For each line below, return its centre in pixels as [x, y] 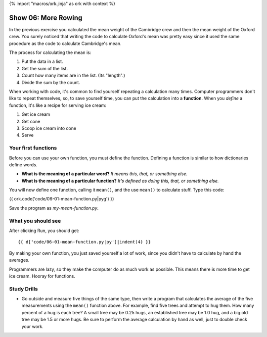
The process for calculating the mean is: [50, 52]
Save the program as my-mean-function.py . [54, 208]
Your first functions [33, 148]
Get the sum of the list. [45, 68]
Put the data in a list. [42, 61]
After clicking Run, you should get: [44, 231]
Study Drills [23, 289]
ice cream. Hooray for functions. [42, 276]
